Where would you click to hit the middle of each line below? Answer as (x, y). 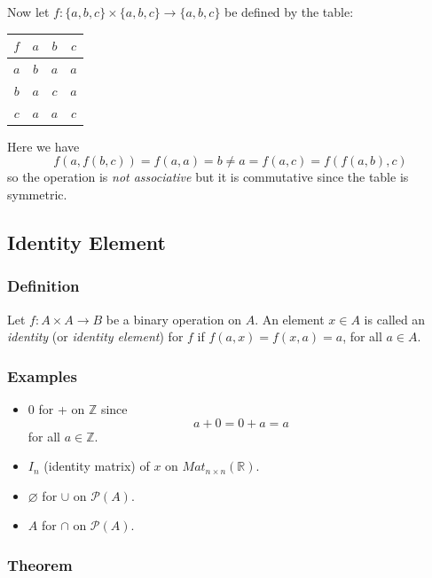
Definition (43, 286)
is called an (395, 319)
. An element (290, 319)
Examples (42, 375)
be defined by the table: (289, 12)
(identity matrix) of (97, 466)
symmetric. (37, 194)
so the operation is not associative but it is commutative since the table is (208, 177)
